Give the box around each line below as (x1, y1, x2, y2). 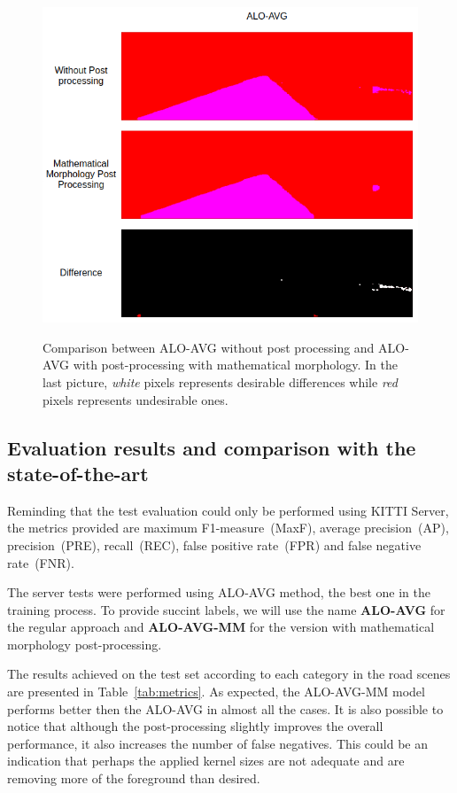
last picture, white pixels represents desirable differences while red (43, 372, 398, 391)
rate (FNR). (7, 553, 74, 571)
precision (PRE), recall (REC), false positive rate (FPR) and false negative (7, 535, 422, 554)
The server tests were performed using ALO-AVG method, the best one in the (7, 583, 430, 602)
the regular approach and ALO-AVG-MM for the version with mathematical (7, 618, 435, 636)
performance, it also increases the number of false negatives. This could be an (7, 734, 429, 752)
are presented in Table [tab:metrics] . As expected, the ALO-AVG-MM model (7, 682, 425, 701)
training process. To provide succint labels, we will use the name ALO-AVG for (7, 600, 445, 618)
